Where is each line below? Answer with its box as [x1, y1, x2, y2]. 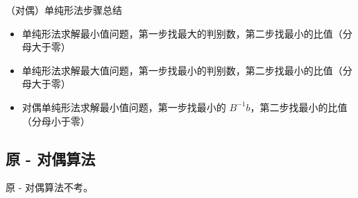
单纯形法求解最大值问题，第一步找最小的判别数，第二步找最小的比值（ [22, 63, 343, 77]
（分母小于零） [22, 113, 90, 128]
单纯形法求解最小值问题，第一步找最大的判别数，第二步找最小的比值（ [22, 26, 343, 40]
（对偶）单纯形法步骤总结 [6, 3, 122, 17]
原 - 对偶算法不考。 [6, 180, 93, 195]
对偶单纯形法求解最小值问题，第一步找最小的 [22, 99, 226, 114]
